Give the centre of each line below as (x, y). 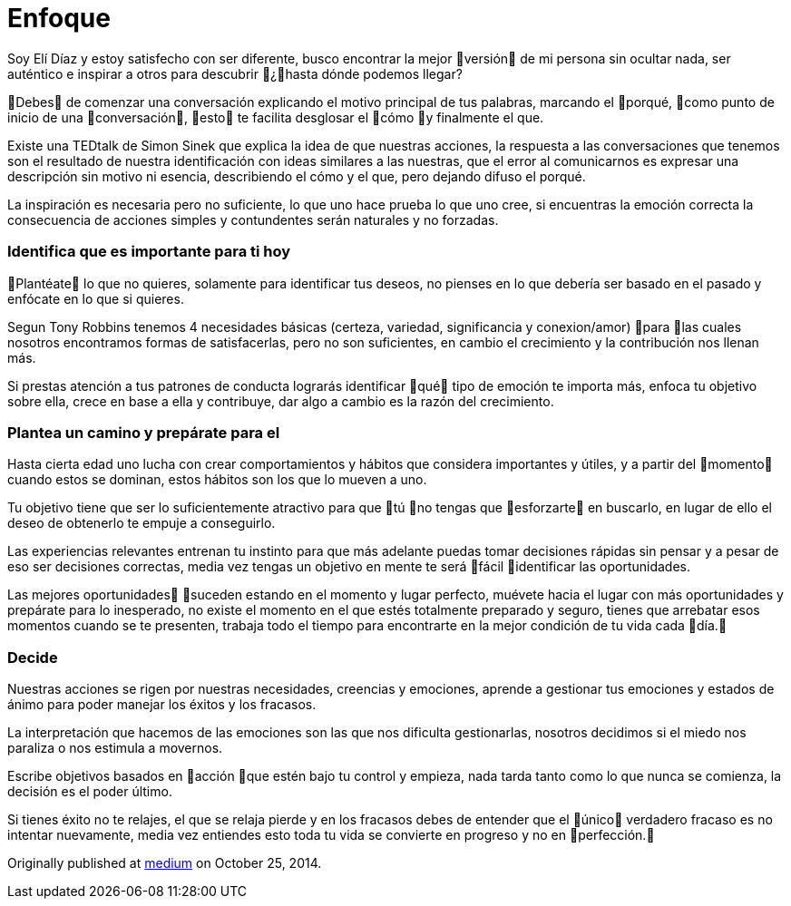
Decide (33, 657)
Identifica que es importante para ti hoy (149, 252)
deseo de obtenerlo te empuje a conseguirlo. (142, 523)
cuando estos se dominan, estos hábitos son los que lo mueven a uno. (217, 480)
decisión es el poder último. (90, 791)
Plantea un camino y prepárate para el (144, 432)
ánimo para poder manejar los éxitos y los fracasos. (162, 704)
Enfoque (59, 18)
